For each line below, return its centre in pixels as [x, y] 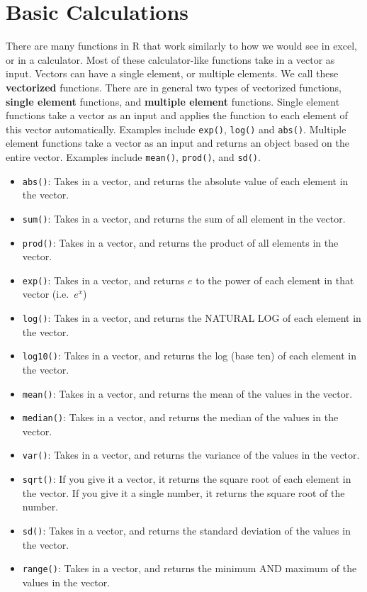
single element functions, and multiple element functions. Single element [173, 101]
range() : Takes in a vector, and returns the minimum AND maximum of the [190, 568]
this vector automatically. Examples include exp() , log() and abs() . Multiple [176, 129]
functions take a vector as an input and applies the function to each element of [177, 115]
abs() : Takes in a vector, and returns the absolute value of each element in [185, 180]
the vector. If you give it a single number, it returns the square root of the [183, 492]
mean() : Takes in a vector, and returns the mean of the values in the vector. [187, 393]
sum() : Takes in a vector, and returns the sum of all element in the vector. [184, 218]
